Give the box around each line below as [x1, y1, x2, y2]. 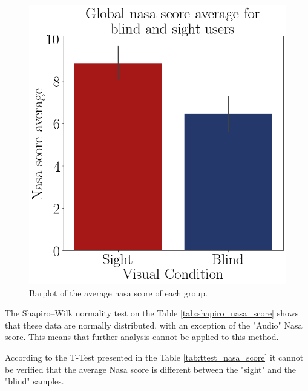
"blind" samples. [5, 375, 64, 387]
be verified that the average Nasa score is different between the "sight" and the [5, 363, 297, 375]
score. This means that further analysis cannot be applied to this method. [5, 330, 279, 343]
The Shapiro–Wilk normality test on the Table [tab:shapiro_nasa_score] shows [5, 307, 299, 319]
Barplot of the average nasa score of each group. [29, 286, 208, 299]
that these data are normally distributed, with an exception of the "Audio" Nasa [5, 318, 303, 331]
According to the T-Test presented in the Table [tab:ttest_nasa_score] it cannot [5, 351, 304, 364]
